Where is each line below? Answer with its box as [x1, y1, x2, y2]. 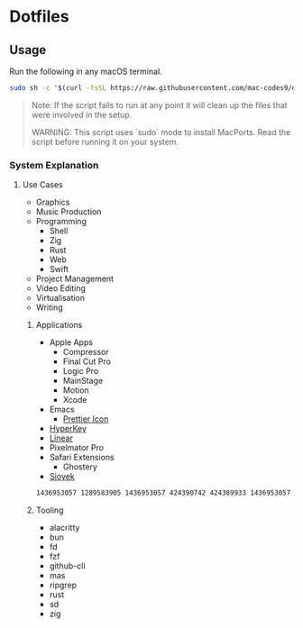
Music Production [35, 206, 102, 217]
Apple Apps [49, 337, 93, 348]
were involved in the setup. [31, 109, 133, 120]
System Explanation [9, 159, 99, 171]
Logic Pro [62, 366, 99, 377]
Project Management [35, 273, 115, 285]
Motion [62, 385, 89, 396]
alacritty [49, 523, 80, 533]
